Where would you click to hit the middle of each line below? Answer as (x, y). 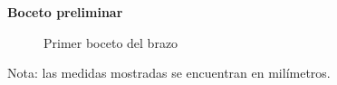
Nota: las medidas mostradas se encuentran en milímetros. (169, 73)
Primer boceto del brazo (111, 42)
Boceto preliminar (65, 12)
